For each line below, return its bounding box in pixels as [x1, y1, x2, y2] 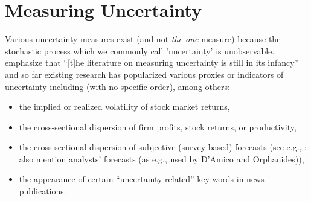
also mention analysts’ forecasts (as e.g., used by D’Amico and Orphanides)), [19, 152, 304, 165]
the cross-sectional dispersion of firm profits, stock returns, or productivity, [19, 120, 297, 133]
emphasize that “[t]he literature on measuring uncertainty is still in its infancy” [5, 56, 299, 69]
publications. [19, 185, 66, 197]
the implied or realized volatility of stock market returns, [19, 100, 230, 113]
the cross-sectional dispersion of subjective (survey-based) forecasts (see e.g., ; [19, 141, 307, 153]
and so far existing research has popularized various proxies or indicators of [5, 68, 284, 80]
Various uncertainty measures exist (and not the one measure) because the [5, 33, 281, 45]
